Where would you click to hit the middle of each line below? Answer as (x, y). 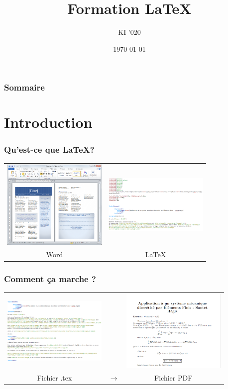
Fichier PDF (173, 377)
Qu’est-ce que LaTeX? (49, 149)
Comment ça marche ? (50, 278)
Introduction (48, 122)
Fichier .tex (55, 377)
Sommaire (24, 87)
